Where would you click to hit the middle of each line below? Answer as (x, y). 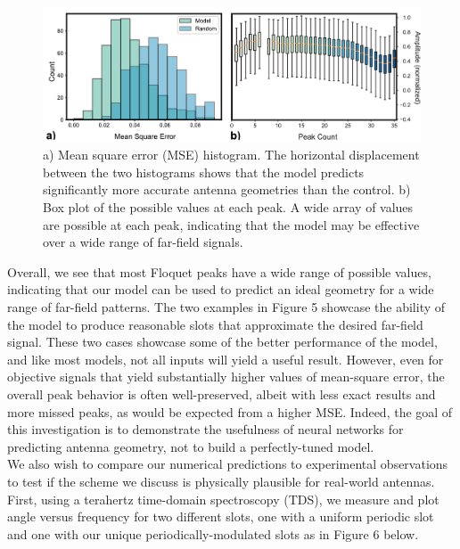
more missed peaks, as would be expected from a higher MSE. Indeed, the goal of (230, 411)
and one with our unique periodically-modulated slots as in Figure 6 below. (213, 533)
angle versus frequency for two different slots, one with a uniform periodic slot (221, 516)
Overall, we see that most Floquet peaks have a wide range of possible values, (219, 271)
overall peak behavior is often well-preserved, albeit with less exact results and (222, 394)
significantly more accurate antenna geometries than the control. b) (227, 189)
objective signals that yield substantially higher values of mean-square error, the (226, 377)
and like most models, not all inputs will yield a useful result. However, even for (226, 359)
